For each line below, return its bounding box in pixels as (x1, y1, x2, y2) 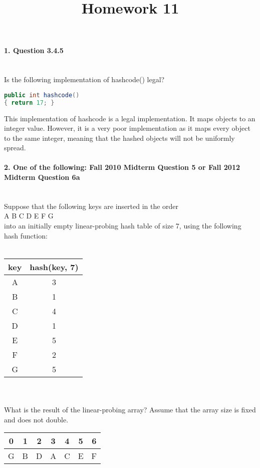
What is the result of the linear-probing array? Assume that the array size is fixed (4, 404, 256, 415)
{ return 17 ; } (4, 99, 55, 106)
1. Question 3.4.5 (4, 45, 64, 56)
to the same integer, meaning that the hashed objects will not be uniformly (4, 132, 235, 143)
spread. (4, 142, 26, 153)
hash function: (4, 230, 48, 241)
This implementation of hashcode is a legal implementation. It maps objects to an (4, 113, 255, 123)
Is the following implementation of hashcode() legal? (4, 74, 165, 85)
